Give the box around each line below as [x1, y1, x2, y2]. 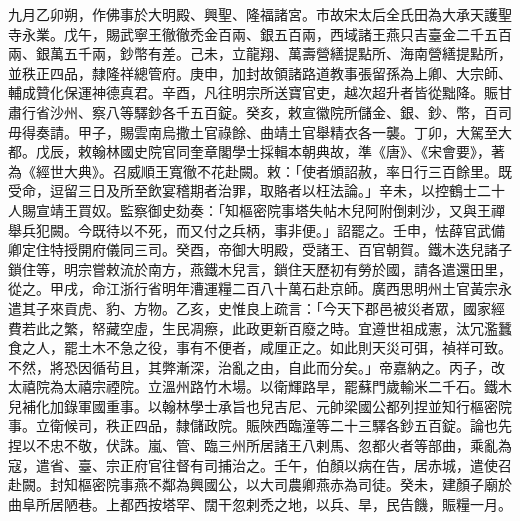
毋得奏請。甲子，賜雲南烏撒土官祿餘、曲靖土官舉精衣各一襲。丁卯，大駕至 [8, 121, 498, 142]
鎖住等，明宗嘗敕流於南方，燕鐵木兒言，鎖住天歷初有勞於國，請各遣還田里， [8, 258, 512, 279]
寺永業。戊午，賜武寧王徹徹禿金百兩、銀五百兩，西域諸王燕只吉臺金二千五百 [8, 23, 512, 44]
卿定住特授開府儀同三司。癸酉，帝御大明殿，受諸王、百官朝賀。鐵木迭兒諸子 [8, 239, 512, 260]
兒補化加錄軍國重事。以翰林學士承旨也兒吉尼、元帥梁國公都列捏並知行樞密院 [8, 395, 512, 416]
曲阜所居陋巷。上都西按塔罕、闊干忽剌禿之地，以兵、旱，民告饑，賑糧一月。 [8, 493, 512, 514]
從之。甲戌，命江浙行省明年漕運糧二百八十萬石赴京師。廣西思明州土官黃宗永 [8, 278, 512, 299]
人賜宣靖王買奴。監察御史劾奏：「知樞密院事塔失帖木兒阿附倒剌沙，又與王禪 [8, 199, 505, 220]
